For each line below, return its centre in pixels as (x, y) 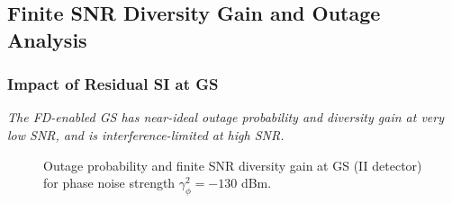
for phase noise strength (109, 183)
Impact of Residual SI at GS (113, 84)
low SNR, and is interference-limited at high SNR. (146, 134)
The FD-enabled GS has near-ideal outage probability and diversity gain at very (226, 117)
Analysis (47, 39)
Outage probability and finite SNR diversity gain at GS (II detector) (233, 165)
